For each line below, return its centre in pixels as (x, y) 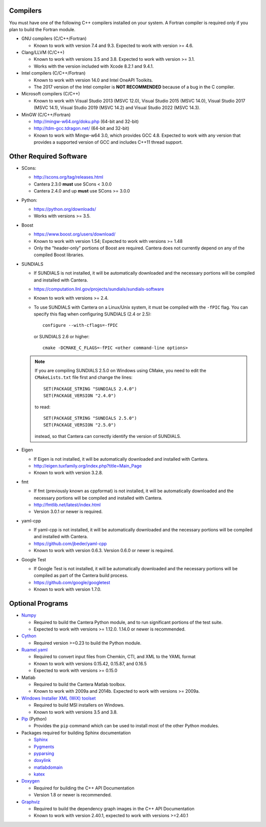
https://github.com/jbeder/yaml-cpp (70, 544)
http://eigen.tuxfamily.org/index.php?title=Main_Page (88, 466)
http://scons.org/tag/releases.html (68, 177)
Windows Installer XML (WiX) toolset (59, 698)
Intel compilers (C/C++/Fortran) (53, 73)
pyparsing (44, 753)
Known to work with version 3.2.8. (68, 473)
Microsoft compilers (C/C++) (51, 94)
